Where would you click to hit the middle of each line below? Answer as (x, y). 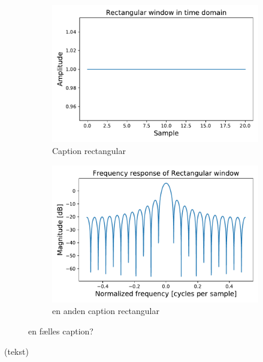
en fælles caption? (61, 331)
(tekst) (16, 351)
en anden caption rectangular (106, 311)
